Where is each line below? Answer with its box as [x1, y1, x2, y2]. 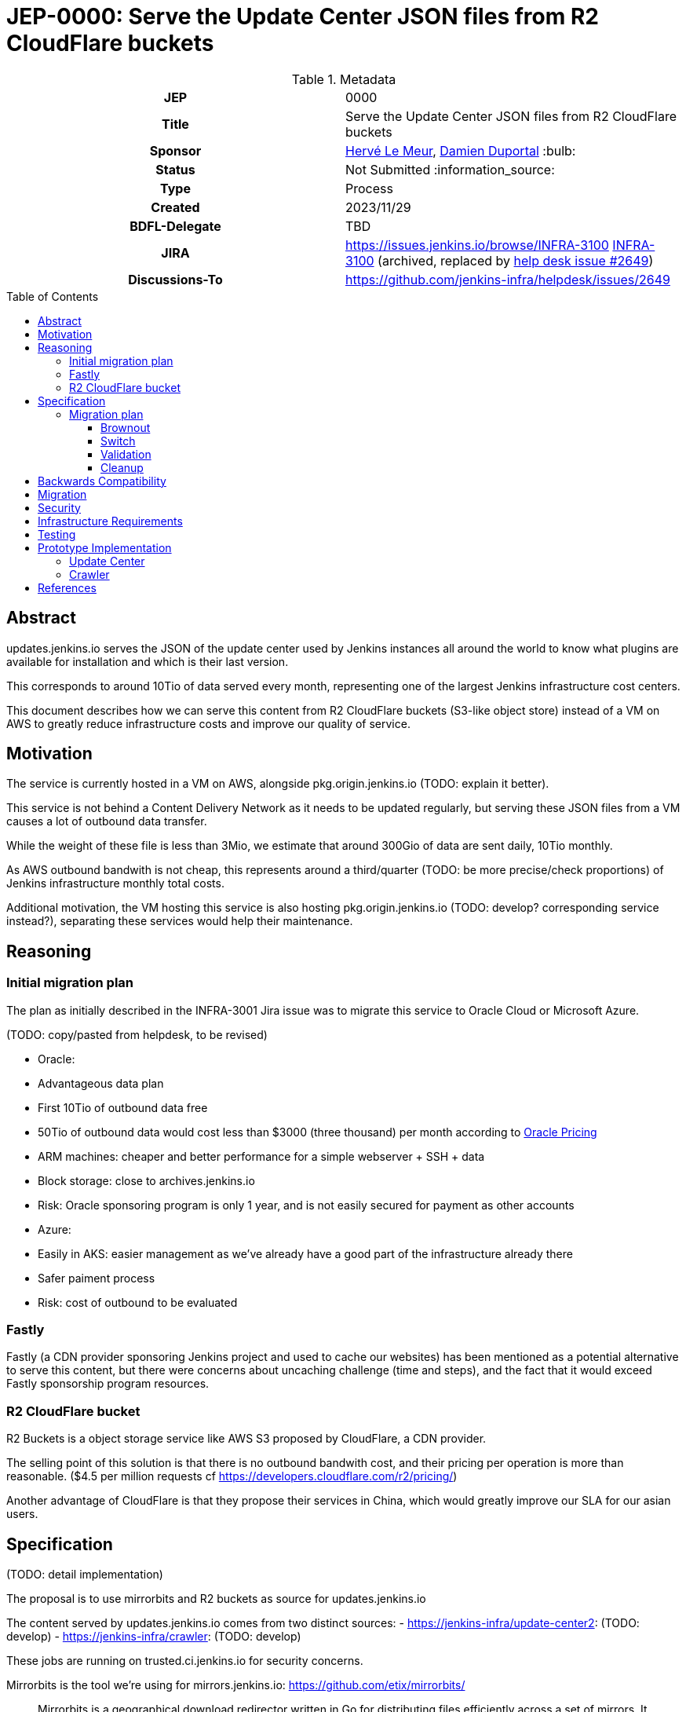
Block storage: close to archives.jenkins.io [38, 1173, 255, 1187]
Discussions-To [128, 271, 223, 287]
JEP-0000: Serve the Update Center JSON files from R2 [6, 3, 599, 30]
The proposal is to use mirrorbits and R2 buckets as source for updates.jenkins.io [6, 1592, 426, 1605]
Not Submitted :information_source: [345, 161, 555, 177]
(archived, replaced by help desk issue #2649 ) [378, 252, 654, 269]
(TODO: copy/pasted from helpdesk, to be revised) [6, 1027, 268, 1041]
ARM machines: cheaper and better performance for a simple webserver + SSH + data [38, 1149, 485, 1163]
